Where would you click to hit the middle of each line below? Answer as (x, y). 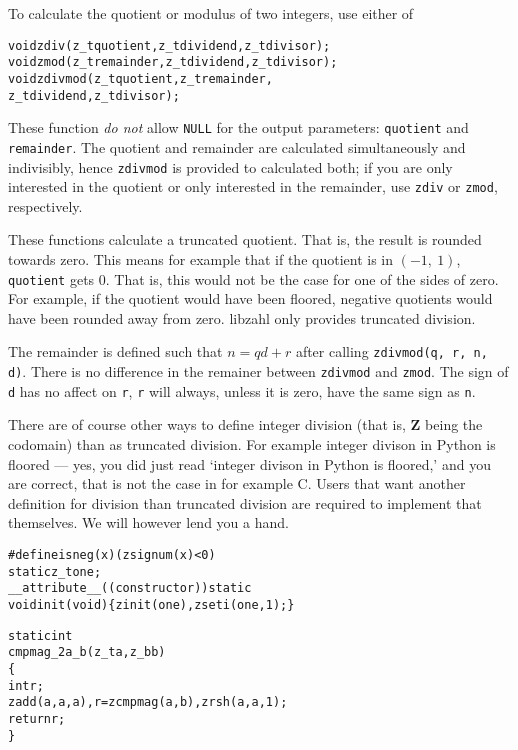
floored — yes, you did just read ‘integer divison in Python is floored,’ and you (249, 463)
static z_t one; (55, 571)
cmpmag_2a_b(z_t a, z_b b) (87, 652)
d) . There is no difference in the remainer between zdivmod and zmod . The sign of (258, 371)
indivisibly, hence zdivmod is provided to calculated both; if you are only (230, 166)
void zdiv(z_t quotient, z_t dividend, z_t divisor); (169, 45)
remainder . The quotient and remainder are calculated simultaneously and (237, 146)
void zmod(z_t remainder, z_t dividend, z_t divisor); (173, 62)
